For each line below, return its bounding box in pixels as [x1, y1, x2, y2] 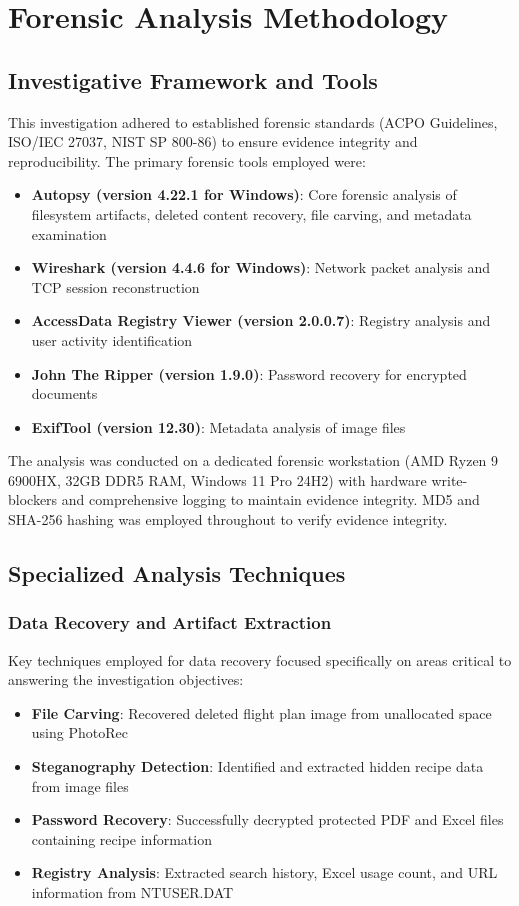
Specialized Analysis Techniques [8, 558, 346, 589]
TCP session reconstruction [31, 276, 200, 297]
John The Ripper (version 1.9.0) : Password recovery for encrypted [31, 363, 467, 384]
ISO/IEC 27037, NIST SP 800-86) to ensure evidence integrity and [8, 131, 418, 152]
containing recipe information [31, 828, 212, 849]
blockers [8, 489, 58, 510]
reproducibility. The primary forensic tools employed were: [8, 150, 366, 171]
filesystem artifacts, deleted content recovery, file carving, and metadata [31, 203, 472, 224]
